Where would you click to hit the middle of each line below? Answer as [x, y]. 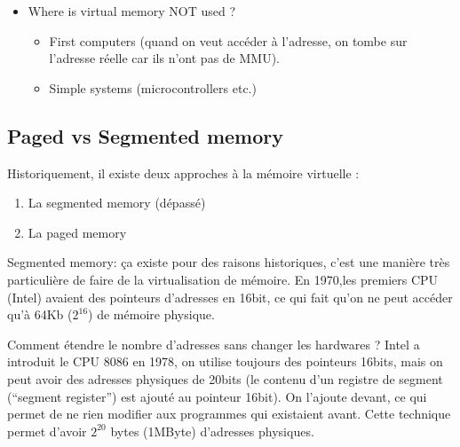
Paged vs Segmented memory [145, 135]
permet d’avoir [47, 431]
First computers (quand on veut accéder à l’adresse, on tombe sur [228, 40]
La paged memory [77, 232]
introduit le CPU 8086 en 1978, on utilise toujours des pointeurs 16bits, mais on [225, 361]
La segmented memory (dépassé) [117, 203]
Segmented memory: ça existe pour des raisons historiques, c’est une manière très [229, 262]
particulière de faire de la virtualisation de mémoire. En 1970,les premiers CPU [223, 279]
